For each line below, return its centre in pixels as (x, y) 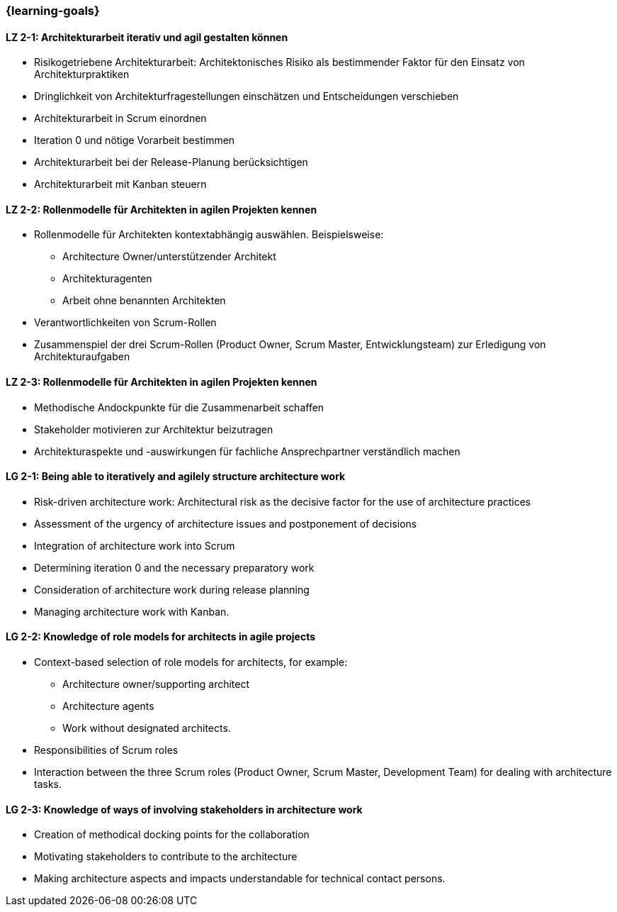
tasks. (48, 784)
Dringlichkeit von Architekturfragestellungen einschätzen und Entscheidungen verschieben (247, 96)
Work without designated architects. (147, 728)
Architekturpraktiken (82, 74)
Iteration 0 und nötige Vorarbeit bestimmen (135, 140)
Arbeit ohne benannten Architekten (144, 301)
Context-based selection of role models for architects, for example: (191, 662)
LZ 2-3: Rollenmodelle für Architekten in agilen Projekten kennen (162, 382)
